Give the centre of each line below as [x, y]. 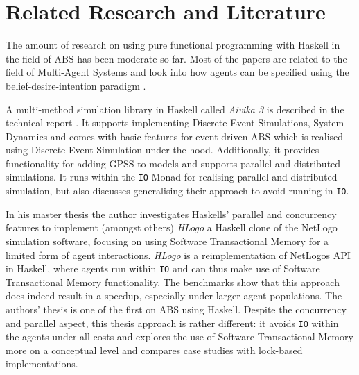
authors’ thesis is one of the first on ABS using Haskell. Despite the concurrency [176, 309]
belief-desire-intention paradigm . [76, 85]
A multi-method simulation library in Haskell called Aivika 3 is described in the [175, 109]
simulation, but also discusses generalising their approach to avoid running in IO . [177, 191]
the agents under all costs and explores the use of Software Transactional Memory [179, 336]
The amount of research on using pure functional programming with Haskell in [173, 45]
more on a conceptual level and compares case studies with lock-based [154, 350]
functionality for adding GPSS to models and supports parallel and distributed [173, 163]
